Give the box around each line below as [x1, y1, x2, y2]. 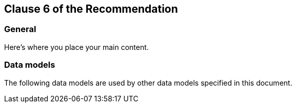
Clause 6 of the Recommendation [4, 3, 178, 15]
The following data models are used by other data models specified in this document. [4, 78, 292, 87]
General [4, 24, 36, 35]
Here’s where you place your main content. [4, 42, 149, 51]
